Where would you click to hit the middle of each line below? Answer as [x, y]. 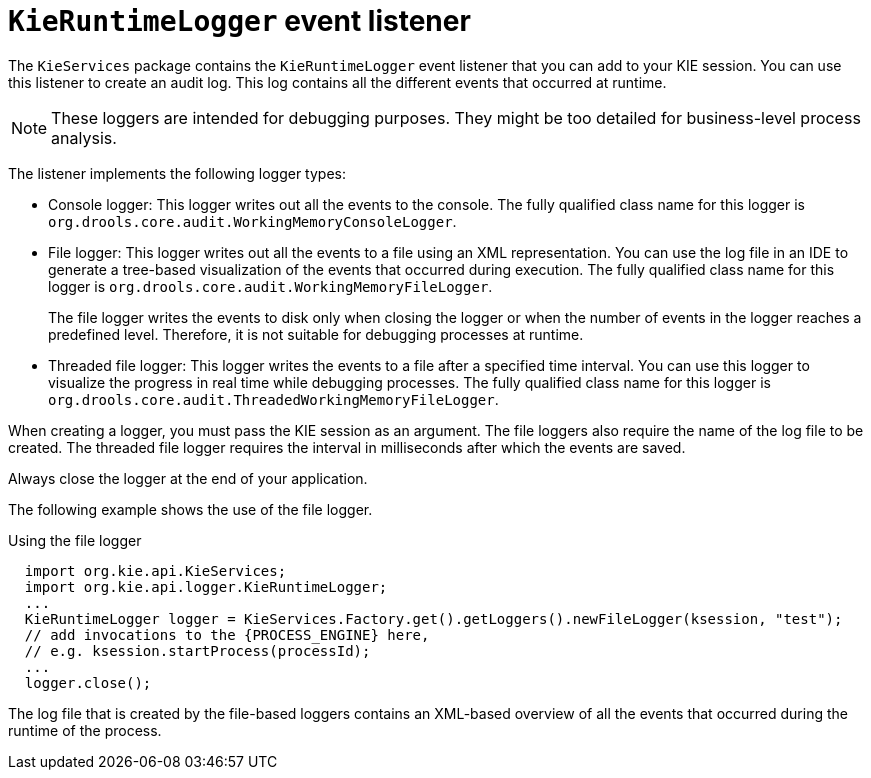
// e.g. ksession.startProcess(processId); [197, 650]
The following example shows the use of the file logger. [190, 509]
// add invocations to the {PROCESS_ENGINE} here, [227, 634]
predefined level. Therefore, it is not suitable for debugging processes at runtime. [316, 334]
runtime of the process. [85, 730]
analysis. [84, 137]
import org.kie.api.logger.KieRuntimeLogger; [206, 586]
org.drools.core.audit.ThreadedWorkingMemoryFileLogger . [273, 399]
